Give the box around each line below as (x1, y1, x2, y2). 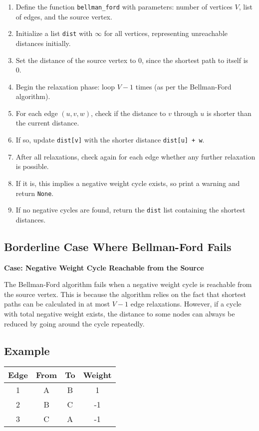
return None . (15, 187, 54, 198)
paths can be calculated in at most (4, 298, 110, 309)
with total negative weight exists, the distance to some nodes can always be (4, 308, 235, 318)
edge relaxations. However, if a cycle (130, 298, 242, 309)
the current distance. (15, 117, 79, 128)
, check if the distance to (91, 107, 166, 118)
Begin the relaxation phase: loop (15, 81, 115, 91)
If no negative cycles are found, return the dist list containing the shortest (15, 204, 246, 215)
